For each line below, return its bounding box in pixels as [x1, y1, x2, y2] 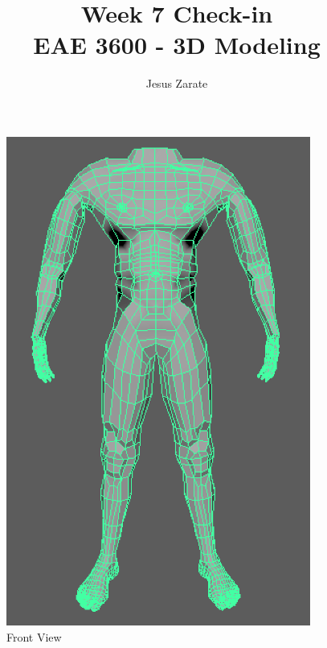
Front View [6, 628, 62, 645]
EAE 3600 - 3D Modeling [33, 28, 321, 61]
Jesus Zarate [145, 75, 208, 92]
